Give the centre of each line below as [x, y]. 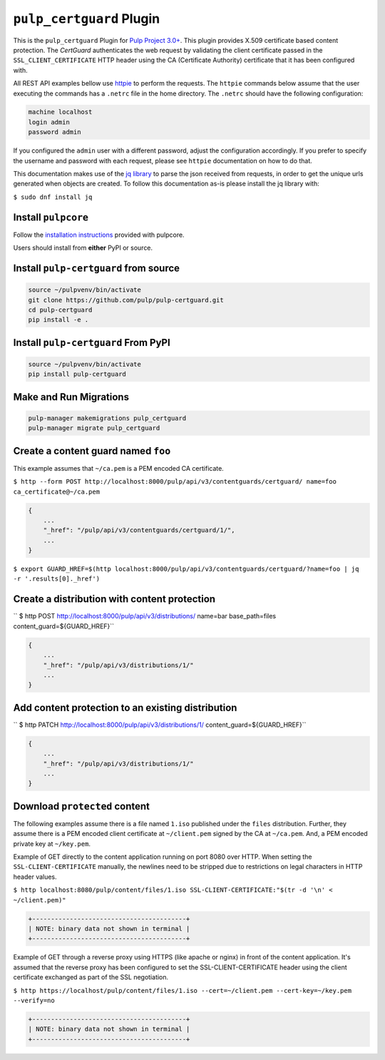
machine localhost [60, 112]
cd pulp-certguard [60, 310]
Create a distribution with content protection [114, 599]
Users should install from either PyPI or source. [83, 248]
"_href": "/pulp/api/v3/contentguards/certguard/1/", [139, 530]
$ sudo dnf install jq [53, 197]
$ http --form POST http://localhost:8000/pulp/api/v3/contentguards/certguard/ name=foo [175, 482]
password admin [55, 132]
